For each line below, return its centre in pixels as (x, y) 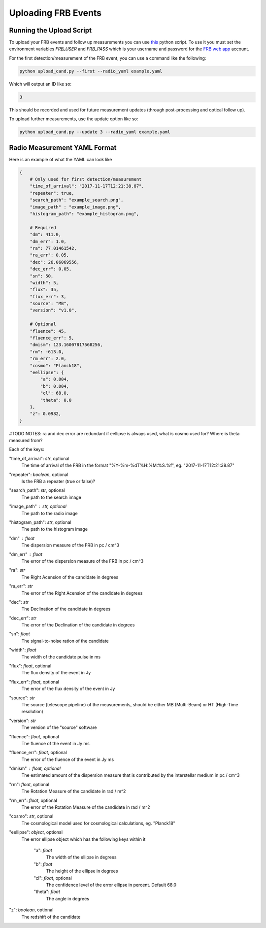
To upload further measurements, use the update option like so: (74, 119)
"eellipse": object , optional (36, 832)
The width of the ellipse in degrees (81, 857)
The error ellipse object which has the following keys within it (83, 839)
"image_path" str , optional (38, 506)
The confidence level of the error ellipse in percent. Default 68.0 (111, 885)
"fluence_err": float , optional (38, 753)
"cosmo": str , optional (31, 816)
